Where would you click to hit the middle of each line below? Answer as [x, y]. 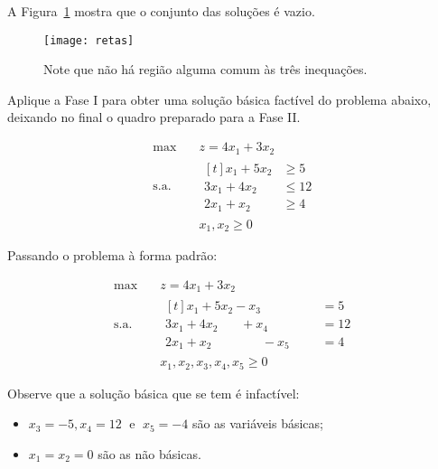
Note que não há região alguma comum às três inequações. [205, 69]
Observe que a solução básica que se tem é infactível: [154, 393]
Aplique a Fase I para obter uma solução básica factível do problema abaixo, [219, 99]
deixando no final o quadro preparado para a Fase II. [154, 117]
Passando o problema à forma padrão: [112, 255]
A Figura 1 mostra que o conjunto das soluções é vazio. [161, 11]
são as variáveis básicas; [257, 423]
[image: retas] [89, 40]
